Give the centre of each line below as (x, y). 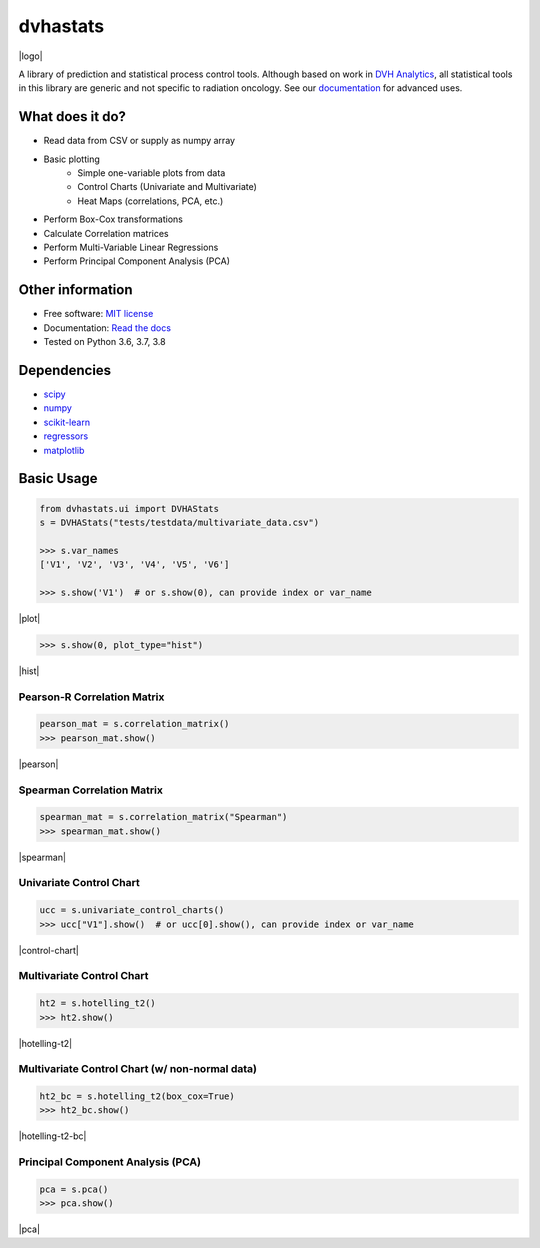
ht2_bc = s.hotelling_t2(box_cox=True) (137, 1096)
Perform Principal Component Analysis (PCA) (136, 261)
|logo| (31, 56)
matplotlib (64, 450)
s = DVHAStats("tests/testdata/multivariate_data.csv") (179, 522)
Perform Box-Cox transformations (113, 219)
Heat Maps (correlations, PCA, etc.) (150, 201)
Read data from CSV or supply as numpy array (139, 141)
